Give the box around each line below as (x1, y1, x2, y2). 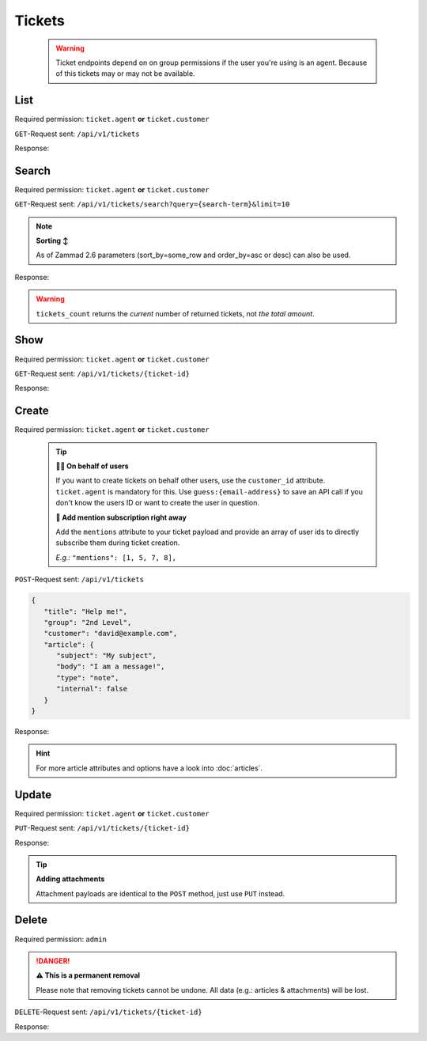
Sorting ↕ (36, 236, 69, 245)
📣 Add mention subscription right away (55, 513, 187, 522)
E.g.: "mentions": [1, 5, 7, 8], (55, 552, 177, 562)
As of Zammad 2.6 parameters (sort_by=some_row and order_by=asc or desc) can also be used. (36, 250, 351, 260)
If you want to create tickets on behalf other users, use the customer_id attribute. (55, 475, 326, 486)
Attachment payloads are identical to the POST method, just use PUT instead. (36, 888, 285, 898)
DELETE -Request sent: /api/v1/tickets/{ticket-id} (14, 1007, 202, 1016)
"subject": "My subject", (56, 651, 157, 661)
